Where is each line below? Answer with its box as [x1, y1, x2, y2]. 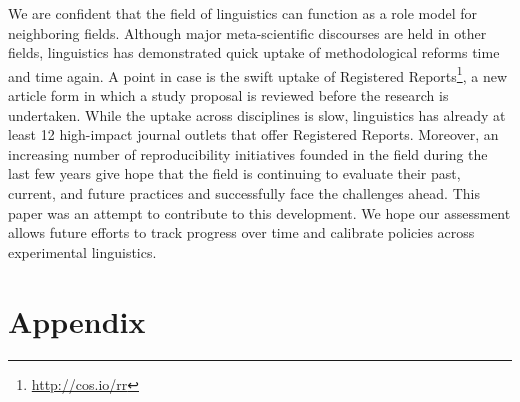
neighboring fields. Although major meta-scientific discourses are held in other [8, 22, 487, 43]
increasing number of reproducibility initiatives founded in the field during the [8, 143, 488, 164]
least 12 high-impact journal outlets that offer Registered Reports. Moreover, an [8, 124, 499, 145]
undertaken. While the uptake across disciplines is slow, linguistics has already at [8, 104, 506, 125]
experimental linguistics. [8, 241, 157, 262]
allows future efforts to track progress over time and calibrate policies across [8, 222, 475, 243]
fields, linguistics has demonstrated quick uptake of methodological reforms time [8, 42, 500, 63]
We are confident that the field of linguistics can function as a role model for [8, 3, 477, 23]
